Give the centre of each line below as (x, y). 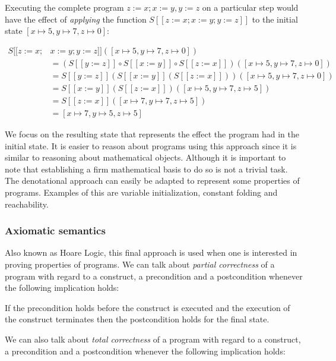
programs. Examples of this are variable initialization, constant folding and (141, 192)
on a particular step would (250, 7)
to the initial (275, 19)
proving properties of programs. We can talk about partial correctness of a (140, 264)
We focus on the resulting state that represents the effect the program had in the (152, 134)
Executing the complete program (64, 7)
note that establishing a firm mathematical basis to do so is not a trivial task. (146, 169)
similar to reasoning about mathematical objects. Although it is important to (145, 157)
